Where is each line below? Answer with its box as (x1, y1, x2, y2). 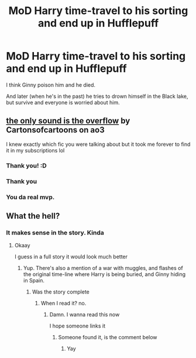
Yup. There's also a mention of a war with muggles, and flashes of (23, 265, 183, 272)
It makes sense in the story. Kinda (6, 229, 104, 237)
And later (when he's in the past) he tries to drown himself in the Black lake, (6, 93, 188, 100)
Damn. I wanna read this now (49, 311, 120, 318)
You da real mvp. (6, 193, 55, 201)
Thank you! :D (6, 161, 47, 169)
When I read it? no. (40, 300, 87, 307)
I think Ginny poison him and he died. (6, 81, 95, 88)
